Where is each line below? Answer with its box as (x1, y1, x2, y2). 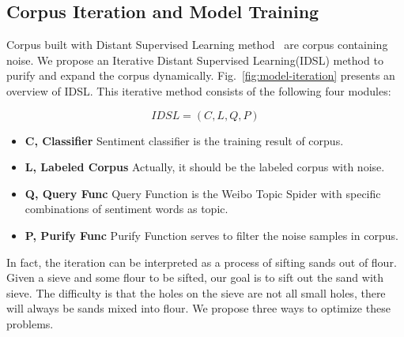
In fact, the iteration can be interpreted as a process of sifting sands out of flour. (6, 253, 397, 270)
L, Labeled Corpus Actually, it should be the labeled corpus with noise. (25, 159, 385, 175)
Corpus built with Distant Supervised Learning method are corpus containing (6, 36, 388, 53)
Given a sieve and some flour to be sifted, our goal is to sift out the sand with (6, 269, 384, 286)
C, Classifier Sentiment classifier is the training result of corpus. (25, 132, 344, 148)
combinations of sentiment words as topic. (25, 200, 228, 217)
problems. (6, 315, 54, 331)
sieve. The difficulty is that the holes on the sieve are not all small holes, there (6, 284, 386, 301)
